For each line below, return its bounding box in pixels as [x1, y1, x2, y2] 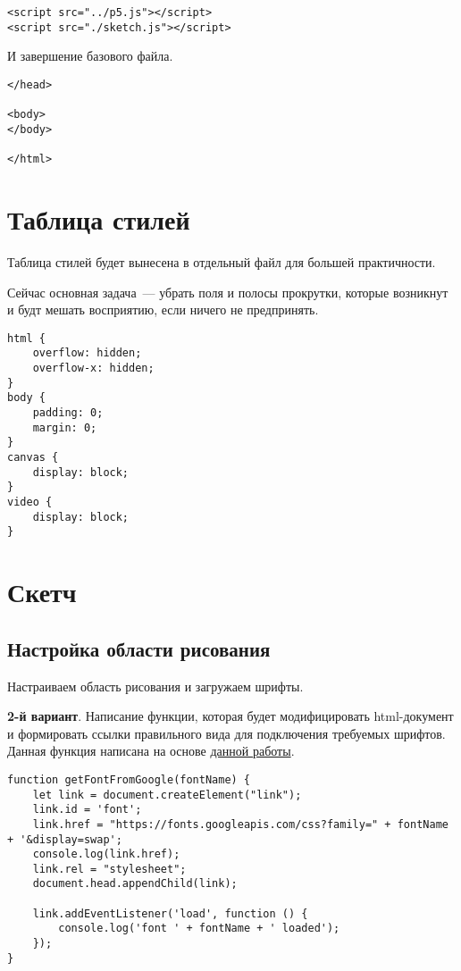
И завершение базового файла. [7, 46, 173, 65]
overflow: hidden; [32, 347, 142, 360]
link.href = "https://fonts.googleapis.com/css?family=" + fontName [32, 817, 448, 831]
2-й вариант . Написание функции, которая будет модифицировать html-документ [7, 707, 454, 725]
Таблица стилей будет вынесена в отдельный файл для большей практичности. [7, 252, 436, 271]
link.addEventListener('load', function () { [32, 907, 308, 920]
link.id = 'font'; [32, 803, 142, 816]
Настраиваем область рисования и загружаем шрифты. [7, 676, 304, 695]
